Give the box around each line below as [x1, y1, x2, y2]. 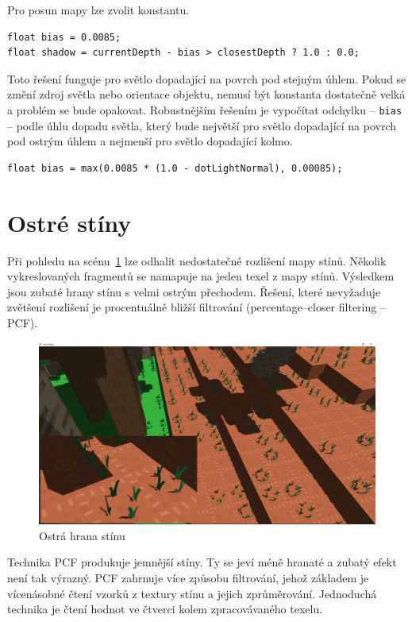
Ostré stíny [7, 206, 132, 238]
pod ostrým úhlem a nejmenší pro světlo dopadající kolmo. [7, 133, 293, 149]
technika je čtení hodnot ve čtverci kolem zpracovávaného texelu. [7, 601, 323, 617]
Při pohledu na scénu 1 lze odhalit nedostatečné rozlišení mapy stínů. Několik [7, 252, 387, 269]
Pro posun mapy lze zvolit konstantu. [7, 2, 190, 17]
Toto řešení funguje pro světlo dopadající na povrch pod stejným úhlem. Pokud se [7, 70, 406, 87]
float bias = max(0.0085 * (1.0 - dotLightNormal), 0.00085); [7, 162, 343, 174]
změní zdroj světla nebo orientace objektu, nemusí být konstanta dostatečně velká [7, 86, 406, 102]
